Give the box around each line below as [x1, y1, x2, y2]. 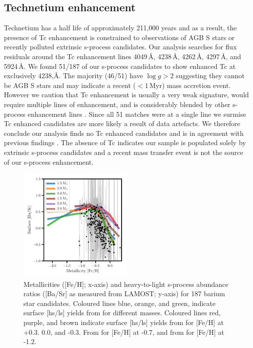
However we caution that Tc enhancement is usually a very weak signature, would [4, 89, 249, 100]
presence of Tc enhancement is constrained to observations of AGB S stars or [4, 32, 235, 42]
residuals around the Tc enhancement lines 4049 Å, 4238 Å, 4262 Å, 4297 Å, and [4, 51, 241, 61]
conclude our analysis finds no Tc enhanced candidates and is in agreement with [4, 128, 244, 138]
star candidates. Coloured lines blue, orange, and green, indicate [23, 298, 216, 308]
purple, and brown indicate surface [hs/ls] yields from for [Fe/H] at [23, 317, 224, 327]
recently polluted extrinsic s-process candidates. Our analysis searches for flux [4, 42, 237, 52]
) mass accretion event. [162, 80, 231, 90]
